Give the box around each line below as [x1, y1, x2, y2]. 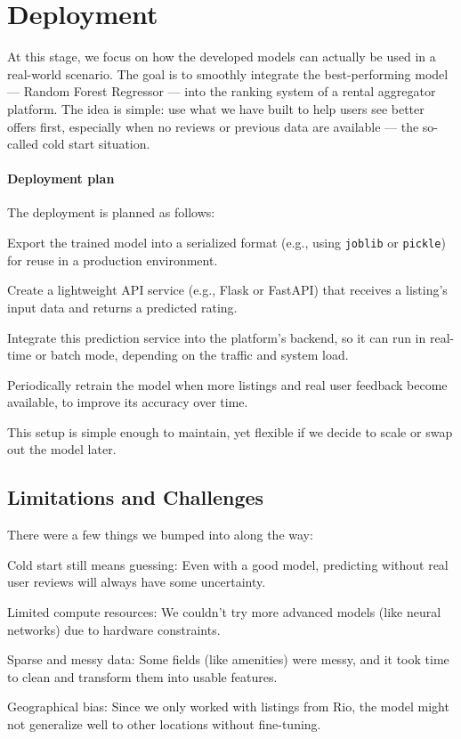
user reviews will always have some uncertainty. [7, 573, 266, 591]
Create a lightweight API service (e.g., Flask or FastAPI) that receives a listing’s [7, 280, 448, 299]
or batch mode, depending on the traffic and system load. [35, 345, 349, 364]
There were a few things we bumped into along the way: [7, 525, 313, 544]
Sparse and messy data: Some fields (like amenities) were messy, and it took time [7, 650, 449, 669]
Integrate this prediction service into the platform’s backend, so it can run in [7, 328, 426, 346]
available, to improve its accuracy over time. [7, 393, 248, 411]
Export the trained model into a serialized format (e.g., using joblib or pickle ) [7, 233, 446, 252]
